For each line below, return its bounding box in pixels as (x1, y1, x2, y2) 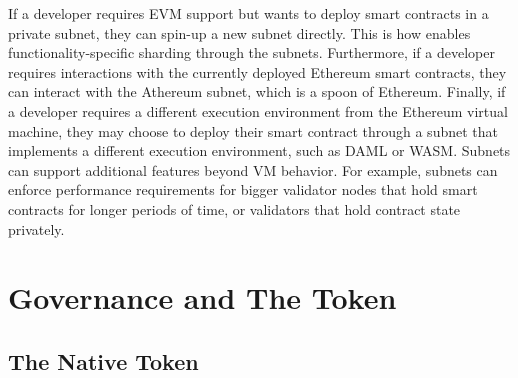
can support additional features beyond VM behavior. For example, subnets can (8, 159, 498, 180)
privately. (8, 218, 65, 239)
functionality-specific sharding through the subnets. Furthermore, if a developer (8, 42, 495, 63)
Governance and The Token (8, 277, 397, 318)
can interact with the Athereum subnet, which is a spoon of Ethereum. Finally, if (8, 81, 506, 102)
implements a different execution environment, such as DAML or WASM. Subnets (8, 140, 511, 161)
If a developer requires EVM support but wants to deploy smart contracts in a (8, 3, 489, 23)
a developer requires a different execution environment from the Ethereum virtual (8, 100, 508, 121)
